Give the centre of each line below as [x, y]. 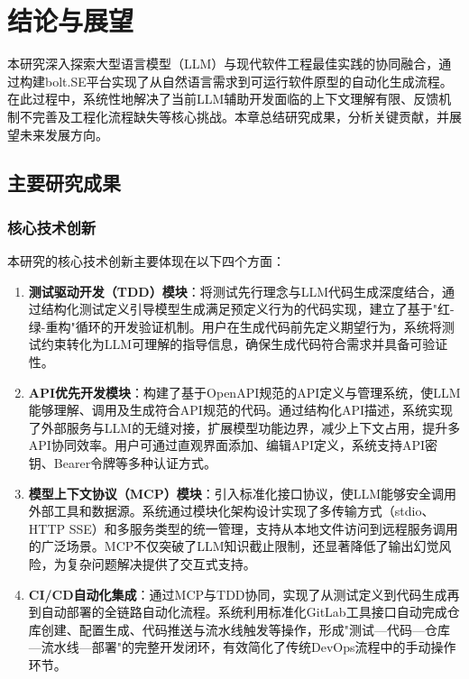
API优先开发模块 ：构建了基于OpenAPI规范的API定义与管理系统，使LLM [244, 392]
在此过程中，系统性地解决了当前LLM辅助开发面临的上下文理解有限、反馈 [223, 99]
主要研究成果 [64, 183]
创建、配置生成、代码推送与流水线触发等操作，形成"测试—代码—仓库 [246, 629]
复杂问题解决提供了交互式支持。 [161, 564]
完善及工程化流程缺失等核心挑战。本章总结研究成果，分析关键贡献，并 [240, 116]
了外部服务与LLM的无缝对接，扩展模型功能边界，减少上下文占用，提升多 [244, 427]
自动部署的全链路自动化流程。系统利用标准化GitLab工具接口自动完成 [244, 612]
